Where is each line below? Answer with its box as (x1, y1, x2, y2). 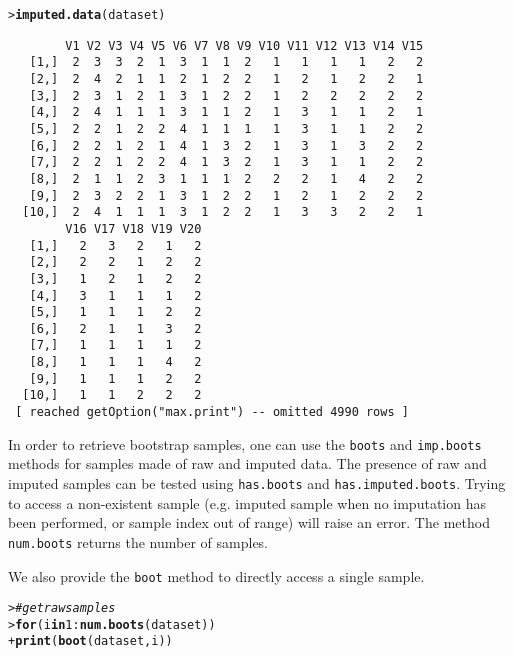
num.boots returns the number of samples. (8, 531, 269, 552)
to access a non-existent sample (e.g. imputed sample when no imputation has (8, 492, 486, 513)
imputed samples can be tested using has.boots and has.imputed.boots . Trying (8, 473, 506, 493)
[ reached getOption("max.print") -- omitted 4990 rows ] (15, 405, 409, 420)
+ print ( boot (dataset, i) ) (8, 634, 173, 649)
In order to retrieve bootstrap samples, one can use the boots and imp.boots (8, 433, 482, 454)
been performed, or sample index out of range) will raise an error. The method (8, 512, 490, 533)
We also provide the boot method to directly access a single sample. (8, 565, 425, 586)
